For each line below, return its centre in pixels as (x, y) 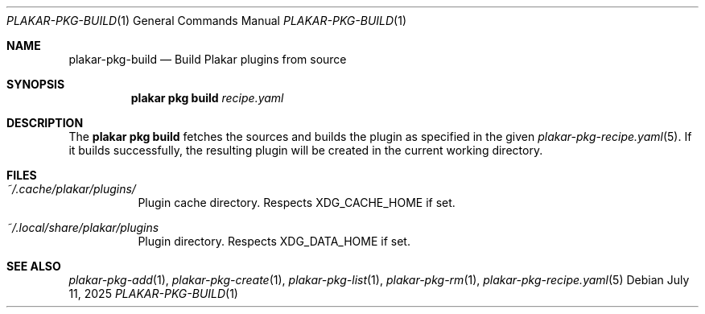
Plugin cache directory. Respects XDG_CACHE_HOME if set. (297, 202)
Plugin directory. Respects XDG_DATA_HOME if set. (274, 241)
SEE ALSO (34, 266)
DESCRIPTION (45, 123)
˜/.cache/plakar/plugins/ (71, 189)
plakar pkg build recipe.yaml (207, 98)
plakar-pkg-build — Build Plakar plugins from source (208, 59)
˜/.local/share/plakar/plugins (83, 227)
